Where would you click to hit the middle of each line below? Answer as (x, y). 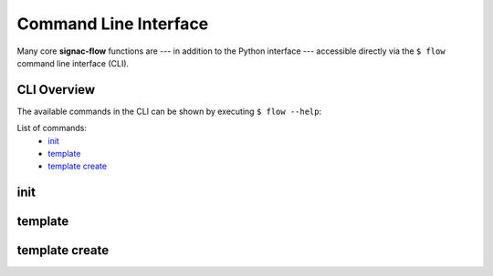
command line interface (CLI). (73, 63)
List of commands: (52, 128)
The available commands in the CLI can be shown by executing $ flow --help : (169, 111)
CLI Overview (56, 90)
